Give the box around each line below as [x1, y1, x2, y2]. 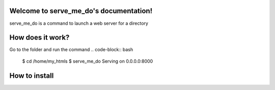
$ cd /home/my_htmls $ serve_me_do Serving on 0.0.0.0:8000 [22, 58, 153, 64]
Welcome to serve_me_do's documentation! [9, 7, 153, 15]
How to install [9, 71, 54, 80]
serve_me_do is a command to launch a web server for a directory [9, 20, 149, 26]
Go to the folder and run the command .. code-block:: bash [9, 47, 133, 53]
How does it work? [9, 33, 70, 42]
